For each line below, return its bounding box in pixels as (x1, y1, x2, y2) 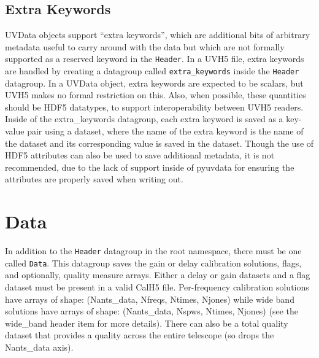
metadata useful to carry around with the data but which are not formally (5, 40, 285, 53)
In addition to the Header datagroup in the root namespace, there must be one (5, 244, 302, 257)
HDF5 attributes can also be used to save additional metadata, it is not (5, 149, 275, 161)
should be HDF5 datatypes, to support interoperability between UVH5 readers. (5, 100, 304, 113)
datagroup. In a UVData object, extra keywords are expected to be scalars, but (5, 76, 304, 89)
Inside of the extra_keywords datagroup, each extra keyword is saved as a (5, 112, 283, 125)
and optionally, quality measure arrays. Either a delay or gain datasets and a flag (5, 268, 310, 281)
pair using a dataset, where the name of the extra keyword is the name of (27, 125, 304, 138)
